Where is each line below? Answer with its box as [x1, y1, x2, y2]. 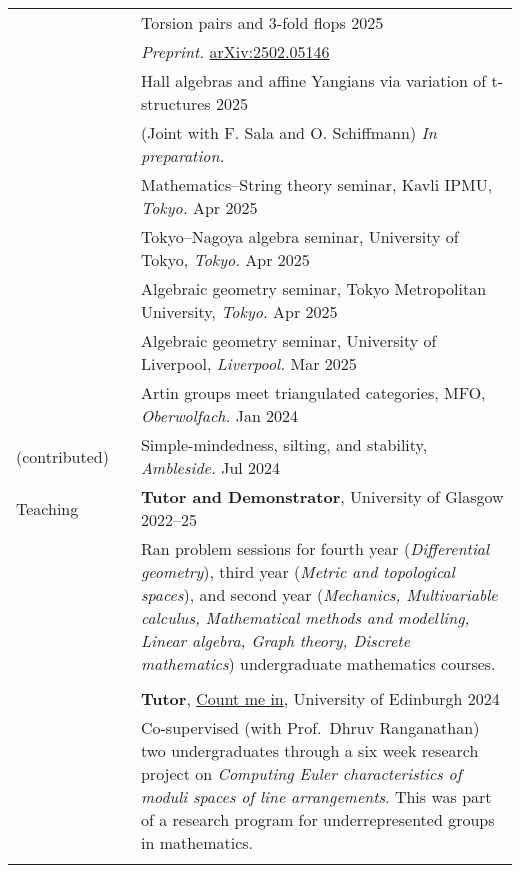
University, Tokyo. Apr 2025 [140, 300, 338, 323]
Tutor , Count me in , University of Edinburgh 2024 [140, 687, 500, 710]
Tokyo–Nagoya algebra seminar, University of [140, 225, 459, 248]
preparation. [140, 144, 225, 167]
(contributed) [16, 444, 109, 468]
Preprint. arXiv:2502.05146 [140, 40, 330, 63]
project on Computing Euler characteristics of [140, 762, 462, 785]
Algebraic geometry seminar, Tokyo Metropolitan [140, 277, 487, 300]
